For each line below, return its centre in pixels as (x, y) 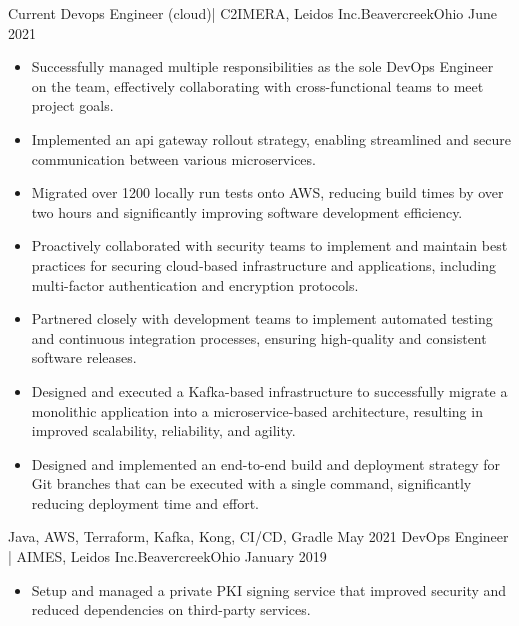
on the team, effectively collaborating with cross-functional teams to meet (257, 85)
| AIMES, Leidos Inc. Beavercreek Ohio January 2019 (167, 556)
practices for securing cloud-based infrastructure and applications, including (264, 264)
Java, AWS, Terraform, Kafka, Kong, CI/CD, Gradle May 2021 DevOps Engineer (258, 536)
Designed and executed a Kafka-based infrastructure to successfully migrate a (269, 390)
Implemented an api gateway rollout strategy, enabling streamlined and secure (271, 138)
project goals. (72, 105)
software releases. (84, 357)
